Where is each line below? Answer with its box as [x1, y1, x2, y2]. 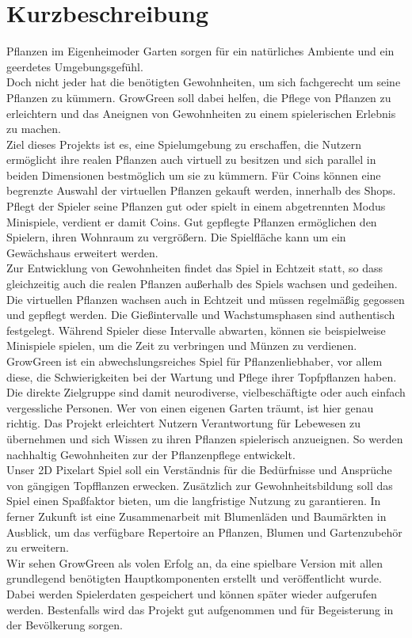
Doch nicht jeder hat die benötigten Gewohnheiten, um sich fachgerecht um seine [6, 74, 401, 90]
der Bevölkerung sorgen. [6, 617, 123, 633]
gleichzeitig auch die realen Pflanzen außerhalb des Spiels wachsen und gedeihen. [6, 275, 398, 292]
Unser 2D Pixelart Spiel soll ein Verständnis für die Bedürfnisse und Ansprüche [6, 461, 392, 478]
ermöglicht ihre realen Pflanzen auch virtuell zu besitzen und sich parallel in [6, 151, 376, 168]
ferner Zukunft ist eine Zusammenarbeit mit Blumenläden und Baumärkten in [6, 507, 387, 524]
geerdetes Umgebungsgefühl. [6, 58, 143, 74]
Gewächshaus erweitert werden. [6, 244, 158, 260]
